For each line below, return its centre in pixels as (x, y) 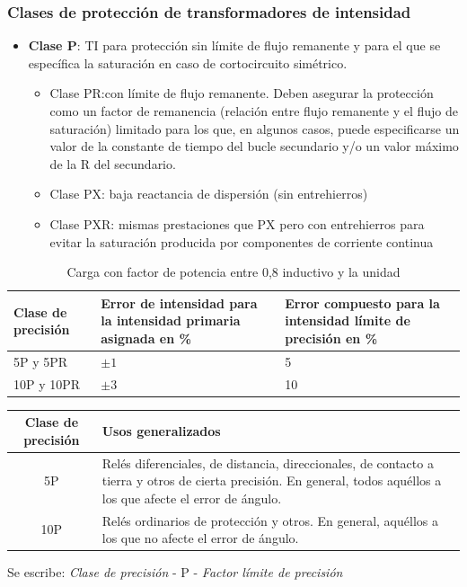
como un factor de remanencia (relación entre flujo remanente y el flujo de (254, 111)
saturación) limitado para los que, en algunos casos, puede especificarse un (255, 128)
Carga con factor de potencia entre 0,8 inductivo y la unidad (233, 272)
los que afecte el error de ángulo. (192, 498)
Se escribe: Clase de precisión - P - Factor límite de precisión (175, 572)
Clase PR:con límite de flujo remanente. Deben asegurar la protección (242, 93)
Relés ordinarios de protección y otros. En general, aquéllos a (270, 520)
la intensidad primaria (171, 320)
